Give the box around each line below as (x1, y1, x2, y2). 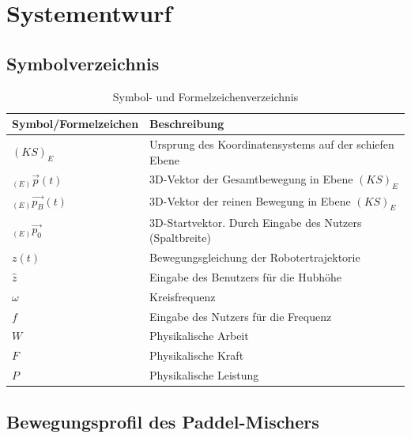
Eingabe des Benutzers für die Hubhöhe (149, 268, 341, 285)
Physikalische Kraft (149, 347, 244, 364)
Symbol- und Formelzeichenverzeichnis (112, 88, 299, 104)
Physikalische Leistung (149, 367, 259, 383)
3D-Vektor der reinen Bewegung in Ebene (149, 192, 351, 209)
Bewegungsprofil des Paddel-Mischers (6, 409, 319, 433)
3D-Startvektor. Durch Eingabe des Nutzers (149, 213, 362, 230)
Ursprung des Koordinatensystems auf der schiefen (149, 136, 394, 153)
